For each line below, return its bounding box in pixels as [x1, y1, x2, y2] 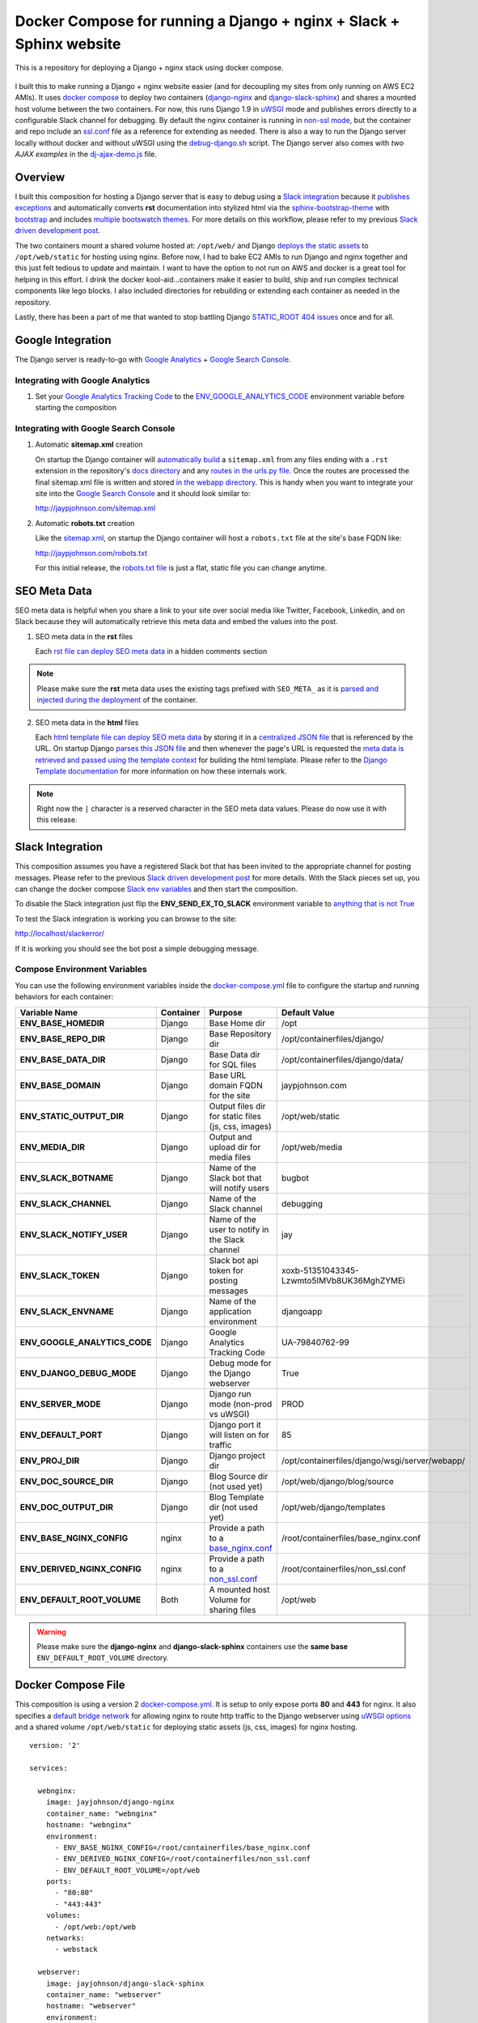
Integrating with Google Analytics [15, 375, 150, 386]
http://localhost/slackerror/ [15, 929, 104, 939]
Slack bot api [209, 1254, 259, 1266]
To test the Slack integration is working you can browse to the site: [15, 914, 238, 923]
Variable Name [19, 1007, 78, 1018]
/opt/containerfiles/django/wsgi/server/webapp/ [281, 1455, 465, 1466]
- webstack [54, 1945, 98, 1954]
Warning [36, 1626, 66, 1636]
